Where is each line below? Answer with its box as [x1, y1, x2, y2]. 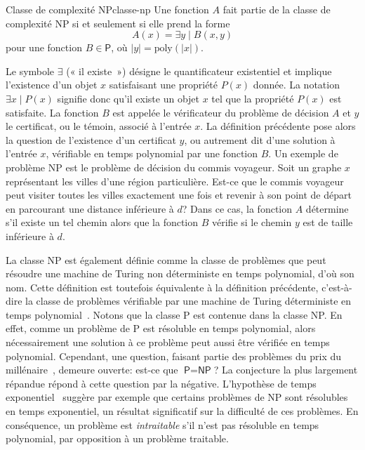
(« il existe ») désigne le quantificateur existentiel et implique [66, 63, 332, 78]
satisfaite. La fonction [6, 105, 99, 119]
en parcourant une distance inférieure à [6, 201, 174, 216]
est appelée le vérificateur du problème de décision [112, 105, 329, 119]
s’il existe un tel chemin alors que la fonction [6, 215, 199, 230]
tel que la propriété [211, 91, 294, 105]
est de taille [303, 215, 353, 230]
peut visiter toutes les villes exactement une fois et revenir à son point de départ [6, 187, 352, 202]
